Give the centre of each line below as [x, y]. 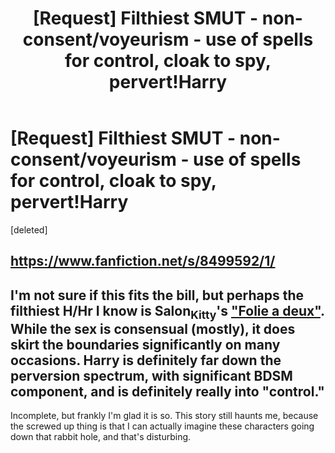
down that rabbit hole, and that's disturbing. [101, 437]
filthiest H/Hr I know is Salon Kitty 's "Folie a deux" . [167, 312]
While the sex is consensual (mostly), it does [153, 328]
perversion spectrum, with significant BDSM [151, 375]
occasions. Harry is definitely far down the [146, 360]
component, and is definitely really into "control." [167, 391]
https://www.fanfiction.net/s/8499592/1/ [143, 261]
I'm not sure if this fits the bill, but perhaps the [157, 295]
